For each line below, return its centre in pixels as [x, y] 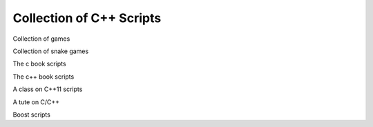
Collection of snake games [51, 51]
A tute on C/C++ [36, 102]
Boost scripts [32, 115]
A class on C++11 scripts [48, 89]
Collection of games [41, 39]
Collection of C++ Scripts [87, 18]
